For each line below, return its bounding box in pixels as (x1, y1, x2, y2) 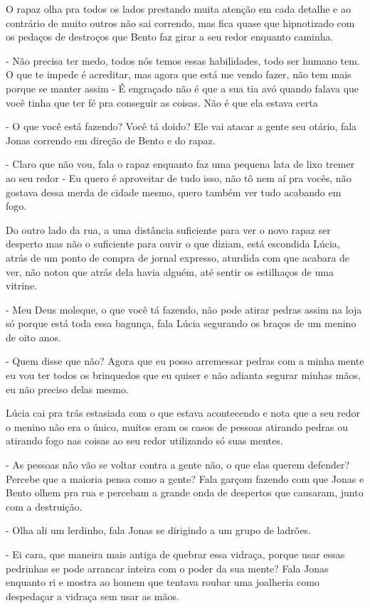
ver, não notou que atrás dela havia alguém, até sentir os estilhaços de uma (6, 264, 334, 279)
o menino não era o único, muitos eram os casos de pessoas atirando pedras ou (6, 419, 348, 434)
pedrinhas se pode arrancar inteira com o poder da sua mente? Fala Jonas (6, 560, 329, 575)
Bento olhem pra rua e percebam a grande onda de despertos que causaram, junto (6, 485, 364, 500)
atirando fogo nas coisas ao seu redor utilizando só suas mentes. (6, 433, 283, 448)
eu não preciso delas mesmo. (6, 381, 129, 396)
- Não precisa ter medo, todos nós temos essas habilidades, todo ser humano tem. (6, 53, 360, 68)
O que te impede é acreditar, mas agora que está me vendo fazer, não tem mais (6, 67, 351, 82)
